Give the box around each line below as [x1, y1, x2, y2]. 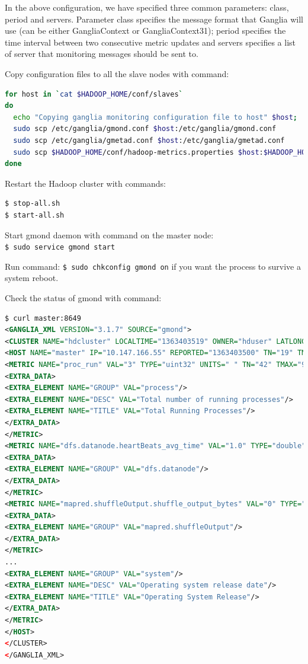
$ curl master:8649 [5, 314, 81, 323]
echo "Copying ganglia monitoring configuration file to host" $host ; [13, 113, 298, 122]
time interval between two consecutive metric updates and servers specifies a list [5, 36, 296, 48]
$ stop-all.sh [5, 199, 60, 208]
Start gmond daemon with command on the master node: [5, 228, 214, 241]
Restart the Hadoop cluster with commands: [5, 177, 166, 189]
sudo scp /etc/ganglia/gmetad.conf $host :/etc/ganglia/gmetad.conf [13, 136, 285, 145]
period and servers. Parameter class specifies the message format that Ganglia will [5, 12, 303, 25]
